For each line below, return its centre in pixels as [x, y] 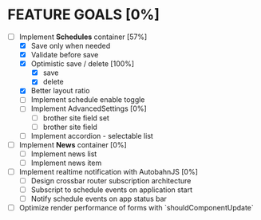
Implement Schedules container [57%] [83, 37]
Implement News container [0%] [73, 144]
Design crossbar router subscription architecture [111, 180]
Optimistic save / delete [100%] [83, 64]
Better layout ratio [60, 91]
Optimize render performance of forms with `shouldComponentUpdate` [136, 208]
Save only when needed [71, 46]
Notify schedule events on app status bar [99, 199]
